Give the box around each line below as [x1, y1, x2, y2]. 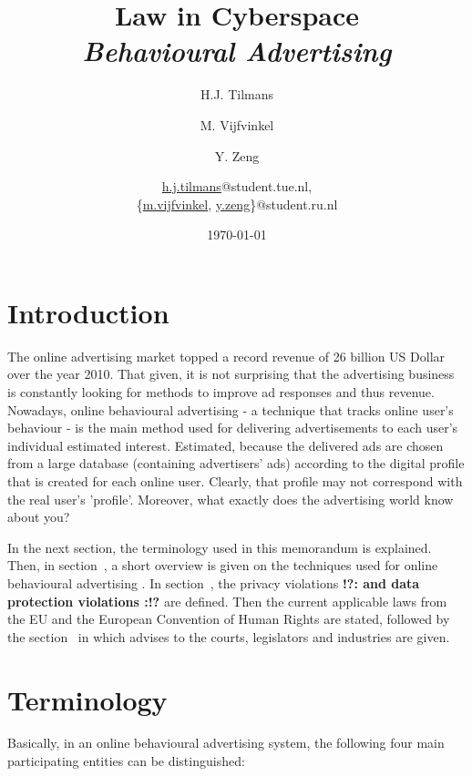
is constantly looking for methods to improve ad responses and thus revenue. [7, 383, 435, 401]
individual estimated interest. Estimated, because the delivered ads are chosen [7, 435, 444, 454]
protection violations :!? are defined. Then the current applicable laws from [7, 591, 447, 610]
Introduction [7, 293, 169, 331]
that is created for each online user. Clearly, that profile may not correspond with [7, 471, 463, 490]
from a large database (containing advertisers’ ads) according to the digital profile [7, 454, 465, 473]
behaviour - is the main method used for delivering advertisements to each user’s [7, 418, 458, 437]
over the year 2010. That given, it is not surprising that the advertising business [7, 364, 455, 383]
